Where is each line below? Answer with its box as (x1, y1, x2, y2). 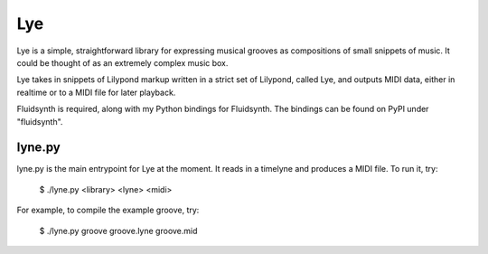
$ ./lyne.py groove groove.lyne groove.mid (39, 225, 198, 236)
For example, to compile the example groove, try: (16, 204, 200, 216)
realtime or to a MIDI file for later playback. (16, 87, 176, 98)
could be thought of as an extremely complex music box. (16, 57, 229, 68)
